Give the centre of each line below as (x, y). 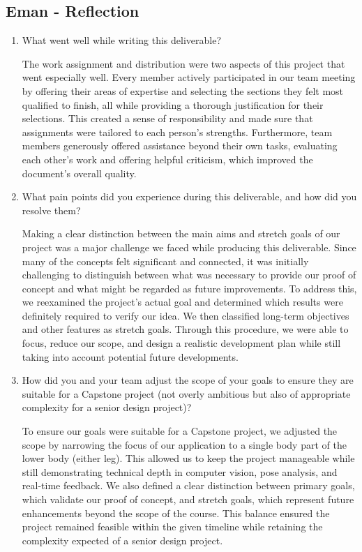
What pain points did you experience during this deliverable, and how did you (189, 196)
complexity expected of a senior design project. (122, 540)
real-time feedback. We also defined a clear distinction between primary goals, (188, 485)
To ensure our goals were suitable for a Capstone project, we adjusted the (180, 431)
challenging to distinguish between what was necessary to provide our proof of (189, 275)
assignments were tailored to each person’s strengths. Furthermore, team (177, 132)
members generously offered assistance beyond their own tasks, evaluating (180, 146)
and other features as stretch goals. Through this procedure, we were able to (185, 329)
